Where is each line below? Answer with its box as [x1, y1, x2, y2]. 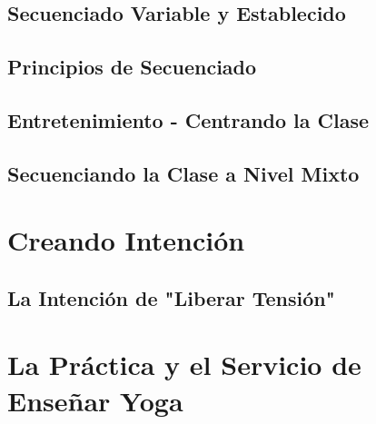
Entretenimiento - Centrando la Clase [7, 105, 370, 133]
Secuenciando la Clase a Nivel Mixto [7, 159, 360, 187]
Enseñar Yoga [7, 381, 183, 419]
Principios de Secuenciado [7, 53, 257, 81]
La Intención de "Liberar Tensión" [7, 283, 335, 311]
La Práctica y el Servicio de [7, 346, 361, 383]
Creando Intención [7, 222, 245, 259]
